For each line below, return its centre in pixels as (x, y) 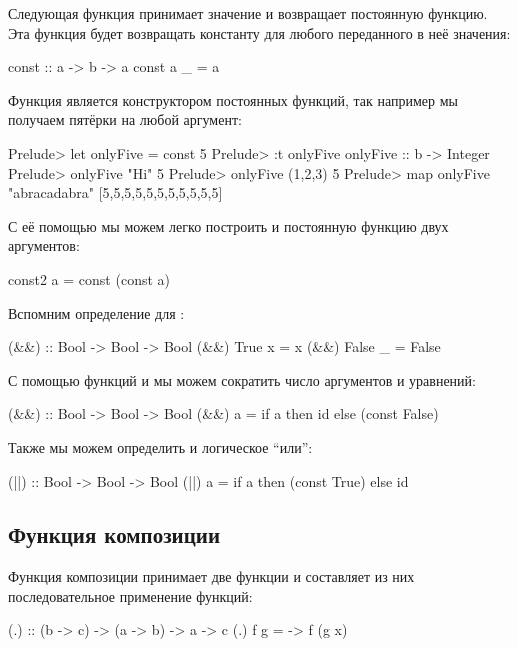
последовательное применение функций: (130, 595)
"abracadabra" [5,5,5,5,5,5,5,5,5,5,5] (115, 192)
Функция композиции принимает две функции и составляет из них (211, 576)
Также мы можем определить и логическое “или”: (160, 446)
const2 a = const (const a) (89, 278)
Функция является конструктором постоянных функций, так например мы (233, 99)
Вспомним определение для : (96, 312)
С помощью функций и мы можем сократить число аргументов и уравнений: (242, 379)
